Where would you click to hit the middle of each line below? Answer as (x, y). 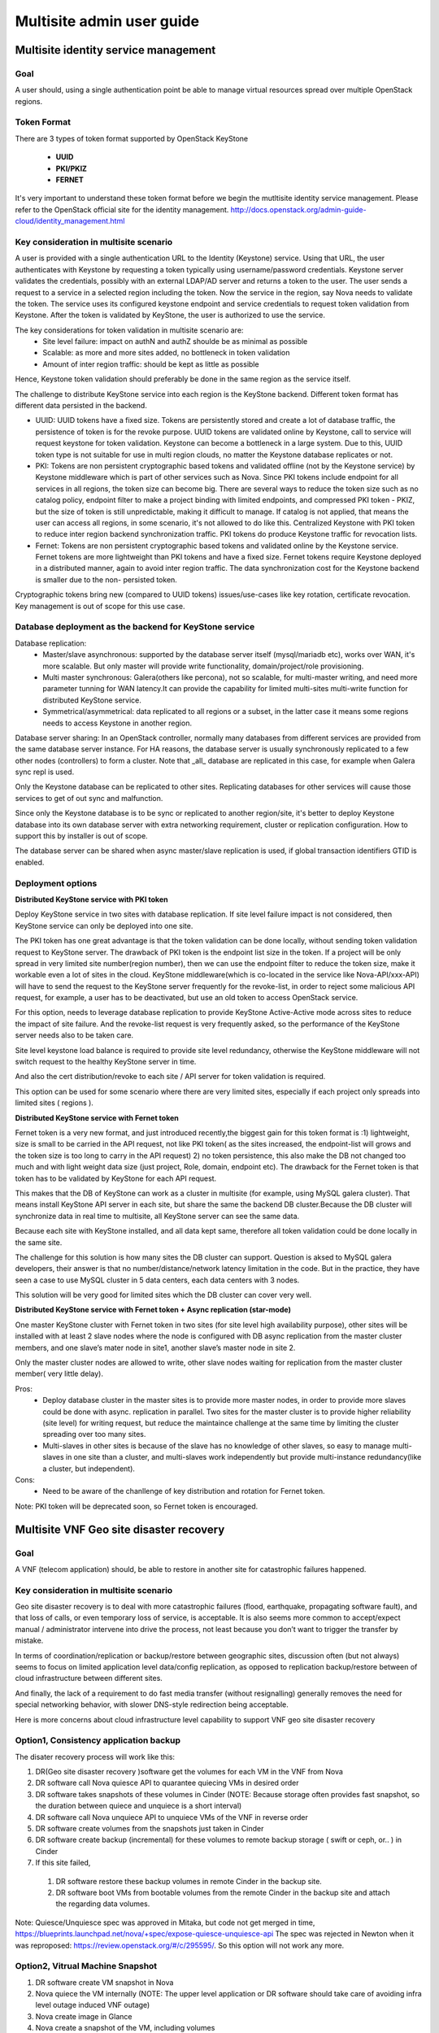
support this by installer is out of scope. (81, 836)
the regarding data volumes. (103, 1904)
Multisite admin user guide (107, 21)
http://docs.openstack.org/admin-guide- (298, 209)
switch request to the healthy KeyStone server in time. (106, 1062)
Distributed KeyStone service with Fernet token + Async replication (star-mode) (153, 1310)
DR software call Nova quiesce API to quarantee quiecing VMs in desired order (167, 1783)
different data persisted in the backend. (81, 406)
